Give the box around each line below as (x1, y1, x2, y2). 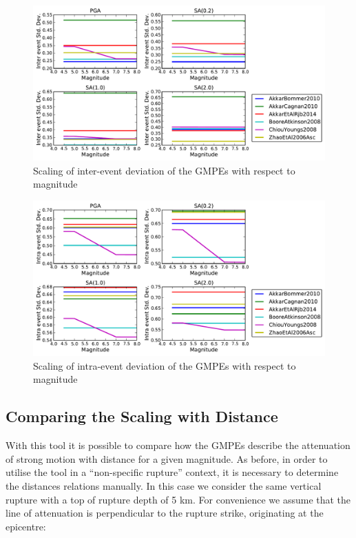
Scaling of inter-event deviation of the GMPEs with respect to (33, 163, 295, 177)
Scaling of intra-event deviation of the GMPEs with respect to (33, 358, 296, 372)
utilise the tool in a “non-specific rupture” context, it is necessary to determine (6, 465, 339, 479)
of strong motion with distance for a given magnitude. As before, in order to (6, 451, 328, 466)
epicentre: (6, 519, 46, 533)
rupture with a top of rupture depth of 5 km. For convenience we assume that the (6, 492, 351, 506)
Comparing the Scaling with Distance (6, 406, 278, 427)
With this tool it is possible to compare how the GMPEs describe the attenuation (6, 438, 350, 452)
